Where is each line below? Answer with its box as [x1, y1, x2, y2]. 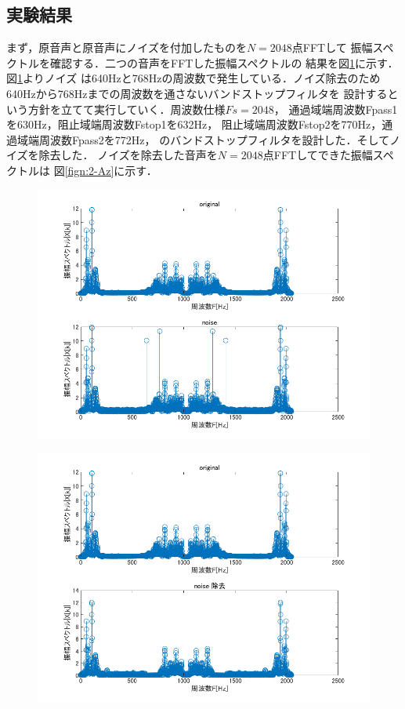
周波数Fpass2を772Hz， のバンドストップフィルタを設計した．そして [38, 131, 390, 147]
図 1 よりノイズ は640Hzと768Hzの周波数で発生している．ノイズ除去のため [6, 70, 381, 86]
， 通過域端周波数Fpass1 [273, 100, 398, 117]
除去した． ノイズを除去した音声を [38, 147, 218, 163]
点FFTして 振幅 [291, 39, 373, 56]
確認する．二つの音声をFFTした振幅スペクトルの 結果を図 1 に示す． [49, 54, 399, 71]
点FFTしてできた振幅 [262, 147, 373, 163]
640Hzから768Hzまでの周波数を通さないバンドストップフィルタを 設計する [6, 85, 388, 101]
